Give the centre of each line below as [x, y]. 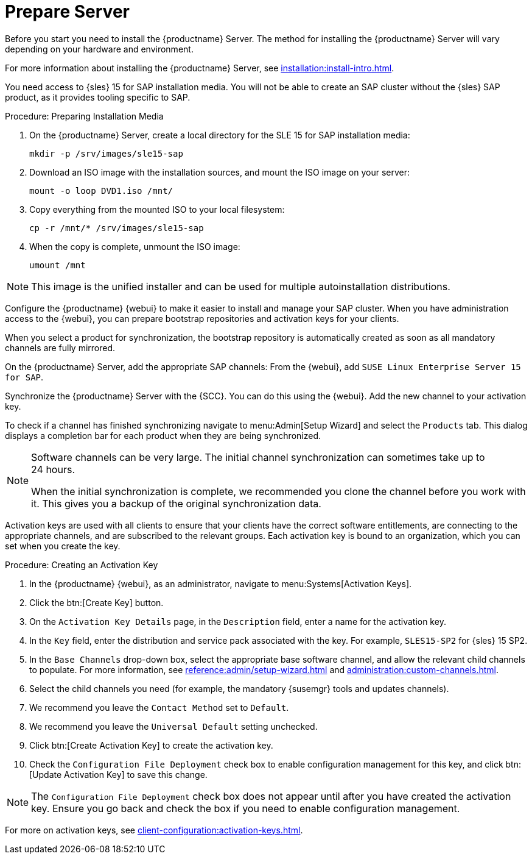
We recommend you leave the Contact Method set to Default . [159, 707]
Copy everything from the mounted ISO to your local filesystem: [157, 209]
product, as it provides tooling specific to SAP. [98, 97]
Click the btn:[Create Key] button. [96, 602]
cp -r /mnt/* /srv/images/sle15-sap [117, 228]
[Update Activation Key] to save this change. [118, 774]
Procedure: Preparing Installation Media [84, 116]
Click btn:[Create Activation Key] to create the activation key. [151, 745]
